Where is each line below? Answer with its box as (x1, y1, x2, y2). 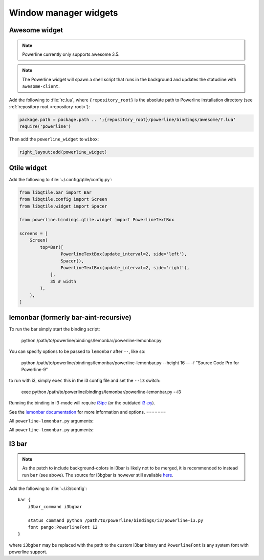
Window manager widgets (9, 7, 118, 18)
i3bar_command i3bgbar (27, 504, 83, 509)
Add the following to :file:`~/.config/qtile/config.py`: (9, 176, 112, 182)
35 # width (50, 279, 77, 284)
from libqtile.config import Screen (19, 196, 108, 202)
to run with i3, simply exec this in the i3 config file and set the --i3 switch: (9, 377, 161, 384)
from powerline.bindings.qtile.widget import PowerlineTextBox (19, 217, 175, 223)
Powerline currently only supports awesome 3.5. (22, 51, 120, 57)
